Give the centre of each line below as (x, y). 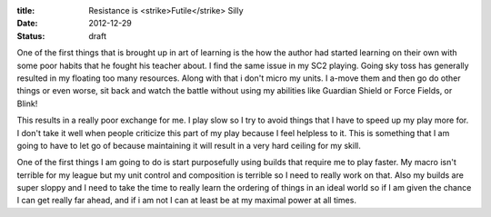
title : (26, 10)
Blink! (27, 104)
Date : (27, 24)
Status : (31, 35)
